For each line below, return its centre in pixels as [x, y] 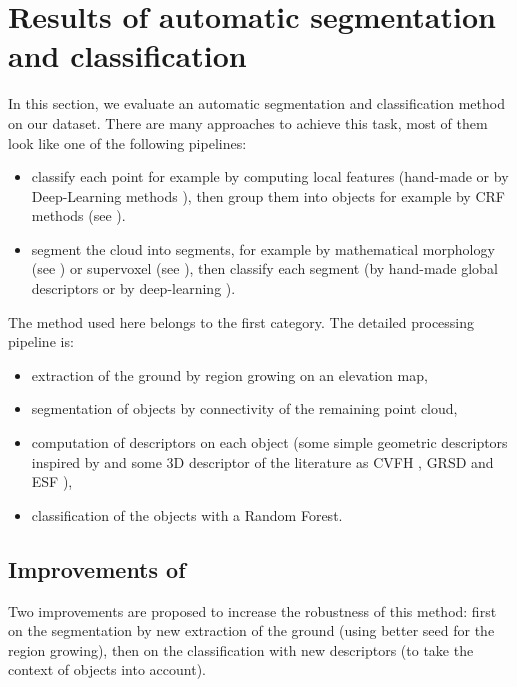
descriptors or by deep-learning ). [133, 288]
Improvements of [97, 568]
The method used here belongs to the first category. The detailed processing [241, 321]
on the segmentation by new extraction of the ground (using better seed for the [251, 630]
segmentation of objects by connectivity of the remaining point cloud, [244, 408]
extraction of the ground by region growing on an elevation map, [229, 374]
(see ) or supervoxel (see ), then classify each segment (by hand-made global [264, 268]
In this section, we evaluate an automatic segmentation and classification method [256, 103]
